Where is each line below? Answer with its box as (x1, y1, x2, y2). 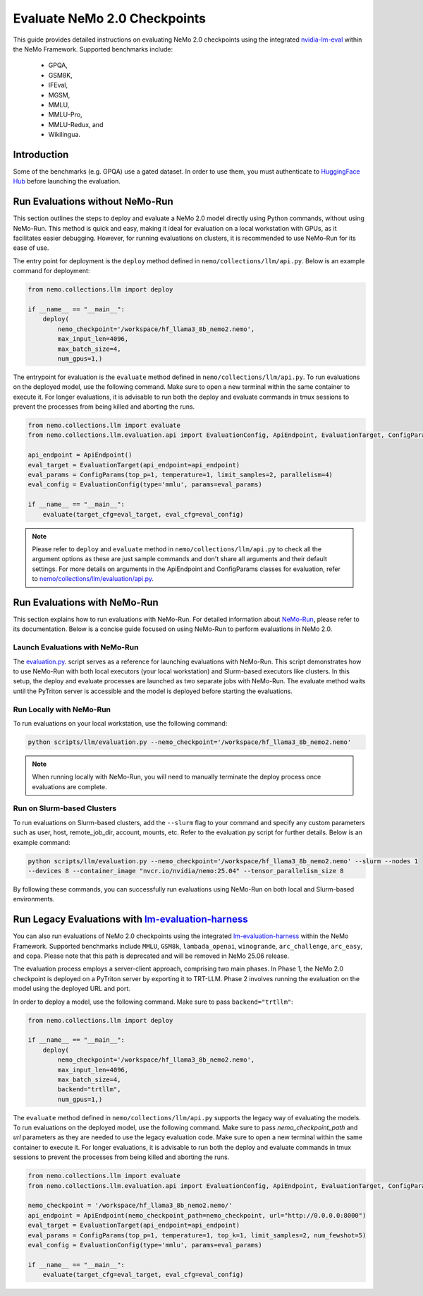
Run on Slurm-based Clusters (13, 803, 117, 813)
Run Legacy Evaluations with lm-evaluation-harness (13, 913, 248, 925)
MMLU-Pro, (48, 110, 82, 119)
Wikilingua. (48, 131, 81, 139)
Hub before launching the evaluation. (13, 177, 121, 186)
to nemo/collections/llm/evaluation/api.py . (32, 575, 154, 583)
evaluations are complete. (32, 782, 107, 791)
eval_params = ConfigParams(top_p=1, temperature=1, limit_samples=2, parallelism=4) (27, 471, 333, 479)
